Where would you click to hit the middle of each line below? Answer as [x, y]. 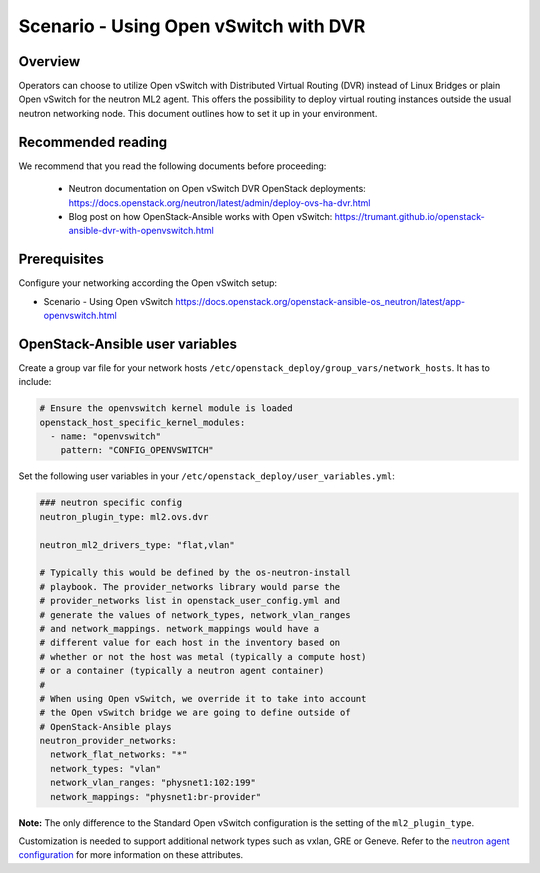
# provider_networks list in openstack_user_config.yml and [190, 601]
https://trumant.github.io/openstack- [409, 216]
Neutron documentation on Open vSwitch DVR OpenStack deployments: [217, 189]
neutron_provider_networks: [108, 741]
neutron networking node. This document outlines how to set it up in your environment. [198, 113]
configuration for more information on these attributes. [131, 855]
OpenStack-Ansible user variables [127, 343]
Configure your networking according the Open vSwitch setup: [148, 283]
